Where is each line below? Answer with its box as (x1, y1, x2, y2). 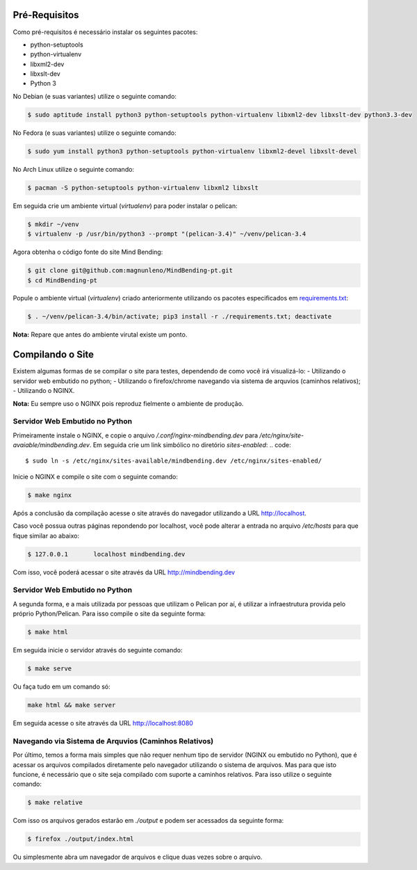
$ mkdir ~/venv (27, 220, 79, 228)
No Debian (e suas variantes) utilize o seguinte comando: (13, 92, 177, 100)
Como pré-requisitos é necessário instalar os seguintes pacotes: (13, 28, 198, 36)
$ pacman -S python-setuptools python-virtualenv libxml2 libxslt (27, 184, 259, 191)
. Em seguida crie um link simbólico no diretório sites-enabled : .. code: (89, 441, 291, 449)
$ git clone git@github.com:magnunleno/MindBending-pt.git (27, 266, 233, 275)
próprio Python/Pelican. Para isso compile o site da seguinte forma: (13, 609, 206, 618)
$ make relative (27, 798, 83, 807)
